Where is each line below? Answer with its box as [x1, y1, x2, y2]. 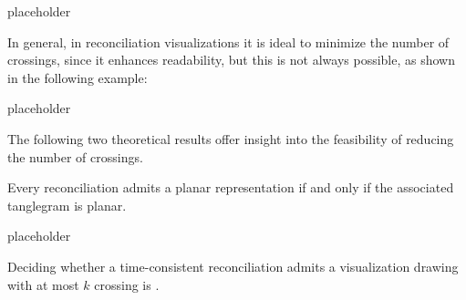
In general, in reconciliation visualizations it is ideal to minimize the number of [7, 32, 450, 51]
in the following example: [7, 67, 148, 87]
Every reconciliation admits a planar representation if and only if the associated [7, 178, 454, 197]
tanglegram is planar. [7, 195, 127, 214]
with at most [7, 274, 79, 294]
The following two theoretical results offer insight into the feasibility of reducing [7, 129, 454, 148]
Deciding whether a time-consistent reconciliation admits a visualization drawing [7, 256, 459, 275]
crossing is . [94, 274, 160, 294]
